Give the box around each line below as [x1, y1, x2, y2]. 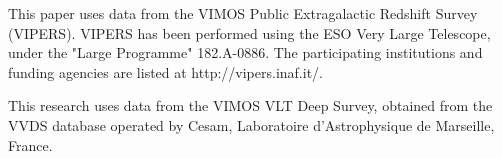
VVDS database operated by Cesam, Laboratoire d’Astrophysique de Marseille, [8, 114, 495, 135]
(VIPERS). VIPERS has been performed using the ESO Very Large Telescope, [8, 22, 491, 43]
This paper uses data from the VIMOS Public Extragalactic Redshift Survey [8, 3, 478, 23]
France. [8, 134, 53, 155]
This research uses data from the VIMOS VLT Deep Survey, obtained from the [8, 95, 493, 116]
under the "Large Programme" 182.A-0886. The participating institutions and [8, 42, 483, 63]
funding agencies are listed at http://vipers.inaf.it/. [8, 61, 323, 82]
